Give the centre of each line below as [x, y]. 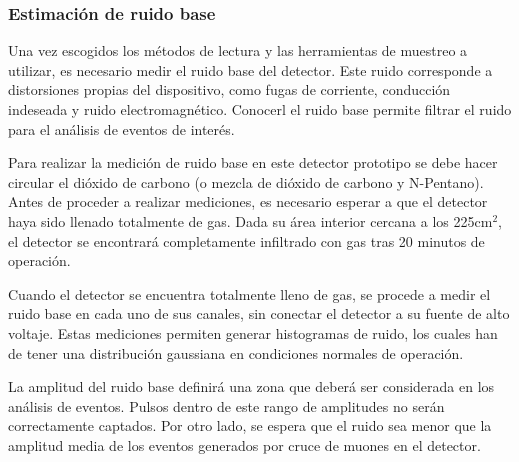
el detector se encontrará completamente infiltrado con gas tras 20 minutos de [246, 240]
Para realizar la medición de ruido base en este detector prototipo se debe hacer [253, 162]
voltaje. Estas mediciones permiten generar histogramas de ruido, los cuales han [253, 332]
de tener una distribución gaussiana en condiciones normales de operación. [236, 352]
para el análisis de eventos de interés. [121, 128]
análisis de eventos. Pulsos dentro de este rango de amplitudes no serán [226, 405]
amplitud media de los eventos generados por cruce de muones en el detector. [244, 444]
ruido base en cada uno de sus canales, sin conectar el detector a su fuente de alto [259, 313]
